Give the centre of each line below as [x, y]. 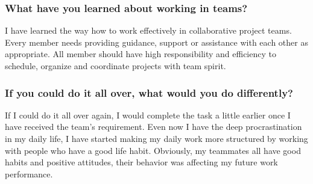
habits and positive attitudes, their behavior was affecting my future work [141, 162]
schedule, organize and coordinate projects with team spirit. [115, 66]
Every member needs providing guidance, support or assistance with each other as [156, 42]
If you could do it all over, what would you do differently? [149, 92]
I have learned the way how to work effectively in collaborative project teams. [148, 30]
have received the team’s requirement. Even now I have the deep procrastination [153, 127]
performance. [29, 173]
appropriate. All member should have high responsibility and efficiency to [141, 54]
